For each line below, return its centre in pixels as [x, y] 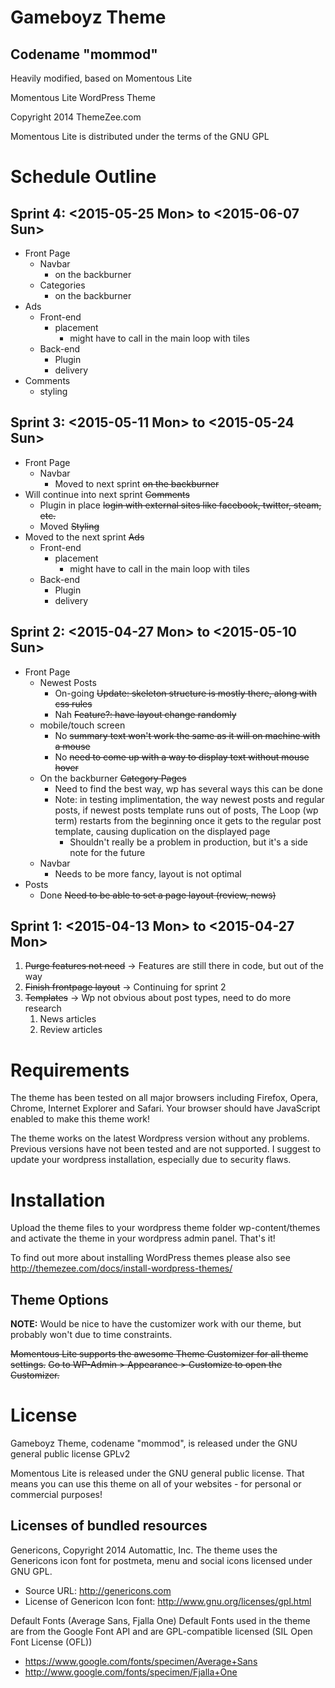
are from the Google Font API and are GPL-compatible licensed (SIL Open [161, 1631]
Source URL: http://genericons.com [98, 1590]
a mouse [72, 746]
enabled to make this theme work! [80, 1119]
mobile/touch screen [82, 725]
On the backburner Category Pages [113, 778]
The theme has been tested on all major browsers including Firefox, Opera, [164, 1098]
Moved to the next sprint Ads [84, 537]
